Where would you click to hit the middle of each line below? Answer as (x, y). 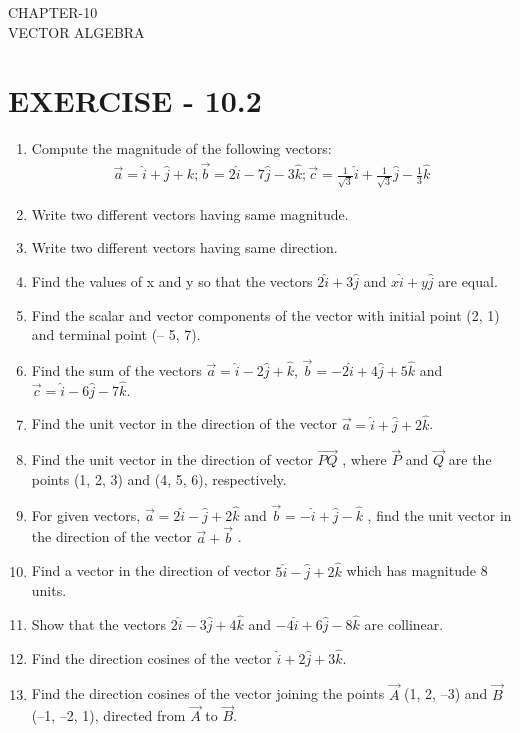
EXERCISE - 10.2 (135, 100)
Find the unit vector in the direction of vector (172, 459)
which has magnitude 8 (417, 570)
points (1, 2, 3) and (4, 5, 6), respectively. (159, 479)
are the (470, 459)
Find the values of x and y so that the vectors (172, 281)
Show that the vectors (99, 623)
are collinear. (404, 623)
